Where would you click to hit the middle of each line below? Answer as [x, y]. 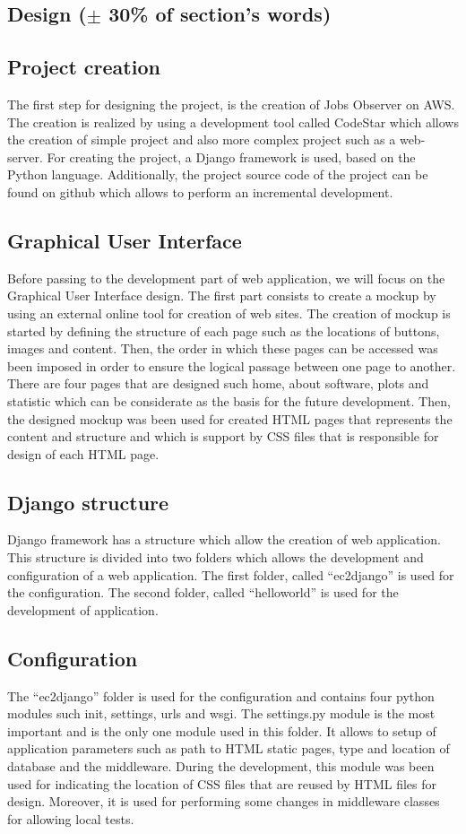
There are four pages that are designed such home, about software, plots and [218, 383]
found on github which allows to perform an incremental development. [200, 191]
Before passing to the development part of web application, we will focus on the [226, 278]
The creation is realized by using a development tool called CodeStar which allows [233, 122]
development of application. [83, 609]
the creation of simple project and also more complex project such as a [202, 139]
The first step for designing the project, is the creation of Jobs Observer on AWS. [231, 104]
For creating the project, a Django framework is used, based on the [231, 156]
